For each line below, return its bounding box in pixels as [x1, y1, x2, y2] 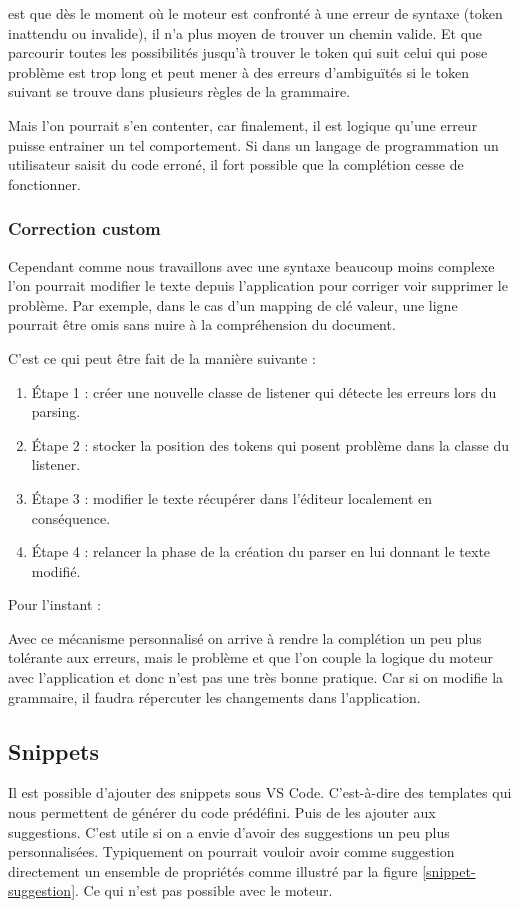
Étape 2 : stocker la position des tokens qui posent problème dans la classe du [31, 434, 510, 455]
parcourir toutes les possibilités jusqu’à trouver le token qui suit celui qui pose [8, 42, 488, 63]
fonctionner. [8, 173, 81, 194]
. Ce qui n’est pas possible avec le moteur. [75, 880, 333, 901]
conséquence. [31, 507, 111, 528]
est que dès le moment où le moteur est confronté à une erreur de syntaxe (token [8, 3, 503, 23]
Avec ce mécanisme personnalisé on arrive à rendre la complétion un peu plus [8, 627, 482, 648]
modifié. [31, 560, 81, 581]
